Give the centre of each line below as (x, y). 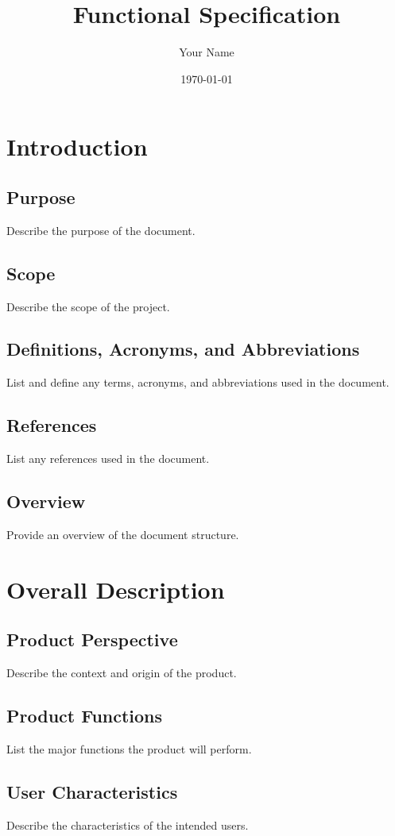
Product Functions (85, 716)
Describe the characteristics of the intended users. (128, 824)
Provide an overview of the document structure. (123, 534)
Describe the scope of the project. (88, 306)
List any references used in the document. (108, 458)
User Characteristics (92, 791)
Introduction (77, 146)
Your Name (207, 52)
